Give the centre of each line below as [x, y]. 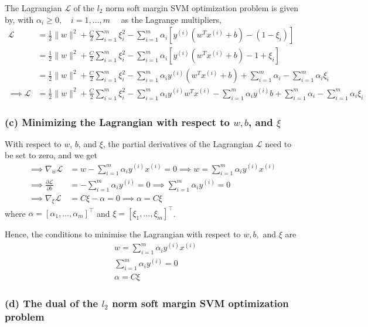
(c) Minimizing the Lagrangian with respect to [117, 122]
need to [278, 143]
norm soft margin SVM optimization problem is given [202, 8]
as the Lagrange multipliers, [171, 19]
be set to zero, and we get [51, 155]
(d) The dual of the [52, 303]
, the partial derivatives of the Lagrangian [178, 143]
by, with [19, 19]
